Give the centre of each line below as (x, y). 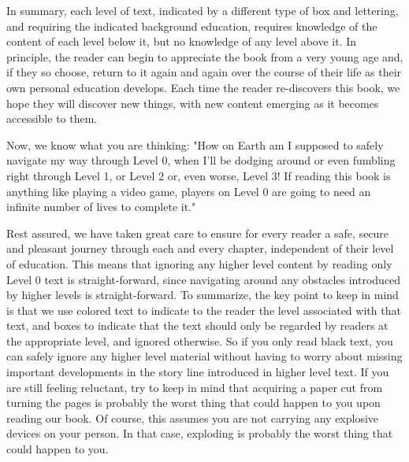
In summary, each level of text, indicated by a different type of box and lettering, (203, 10)
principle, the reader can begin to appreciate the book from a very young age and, (205, 56)
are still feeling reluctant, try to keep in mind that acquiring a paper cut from (195, 387)
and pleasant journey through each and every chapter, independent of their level (200, 248)
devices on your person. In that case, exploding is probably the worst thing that (200, 433)
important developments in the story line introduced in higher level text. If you (198, 372)
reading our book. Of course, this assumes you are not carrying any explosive (193, 418)
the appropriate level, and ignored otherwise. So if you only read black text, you (200, 340)
